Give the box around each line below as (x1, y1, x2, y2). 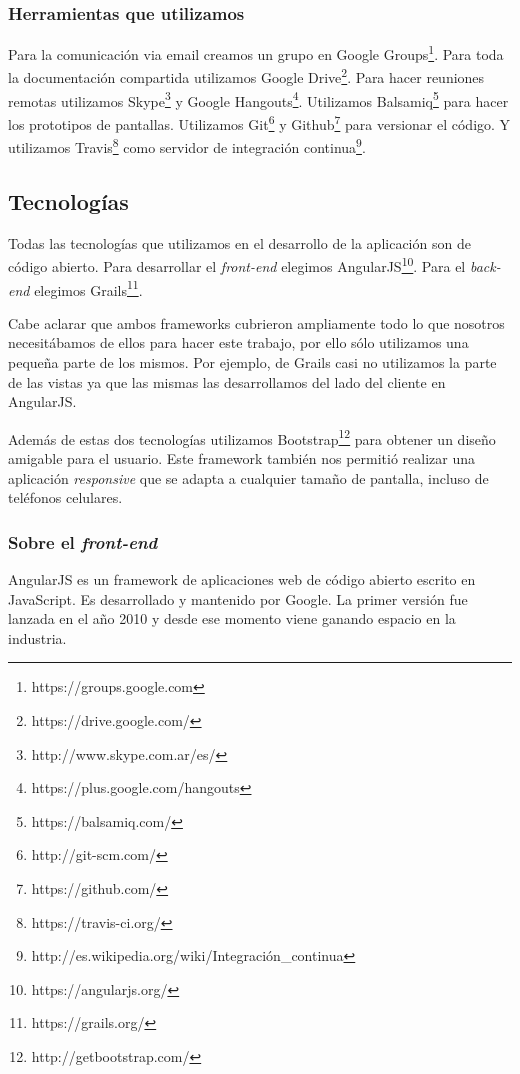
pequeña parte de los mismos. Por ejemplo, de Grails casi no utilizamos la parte (8, 351, 497, 372)
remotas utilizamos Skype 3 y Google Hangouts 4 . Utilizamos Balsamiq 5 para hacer (8, 87, 509, 111)
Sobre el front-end (8, 529, 158, 554)
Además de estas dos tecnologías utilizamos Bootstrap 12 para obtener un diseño (8, 425, 496, 449)
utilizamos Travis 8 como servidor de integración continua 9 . (8, 134, 366, 157)
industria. (8, 627, 67, 648)
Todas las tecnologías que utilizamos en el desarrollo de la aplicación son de (8, 232, 471, 253)
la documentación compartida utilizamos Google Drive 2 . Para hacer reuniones (8, 64, 485, 88)
